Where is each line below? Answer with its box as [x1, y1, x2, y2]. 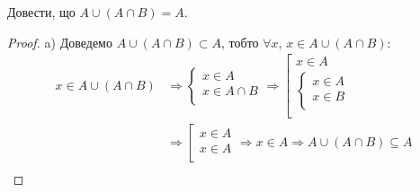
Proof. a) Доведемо [7, 32, 112, 51]
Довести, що [7, 3, 76, 21]
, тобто [221, 32, 259, 51]
